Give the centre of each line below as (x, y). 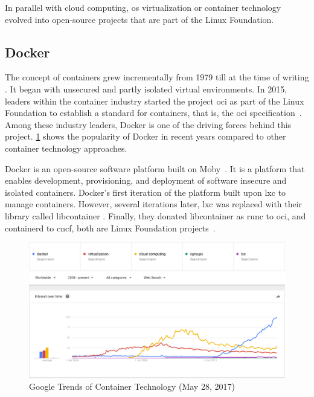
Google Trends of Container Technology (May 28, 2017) (132, 386)
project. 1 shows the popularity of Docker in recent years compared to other (146, 136)
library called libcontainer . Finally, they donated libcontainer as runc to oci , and (155, 215)
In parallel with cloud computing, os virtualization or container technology (143, 7)
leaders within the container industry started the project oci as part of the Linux (155, 101)
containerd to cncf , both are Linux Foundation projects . (110, 228)
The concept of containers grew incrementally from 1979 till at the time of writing (157, 77)
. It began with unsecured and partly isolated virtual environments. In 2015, (146, 89)
